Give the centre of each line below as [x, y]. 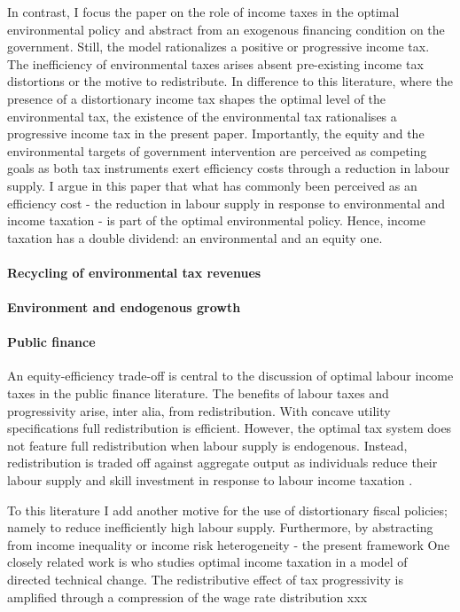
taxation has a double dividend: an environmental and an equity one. [195, 237]
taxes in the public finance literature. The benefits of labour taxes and [198, 393]
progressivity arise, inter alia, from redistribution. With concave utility [199, 410]
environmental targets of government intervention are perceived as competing [217, 150]
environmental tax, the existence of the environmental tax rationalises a [202, 116]
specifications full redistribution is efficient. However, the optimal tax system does [230, 428]
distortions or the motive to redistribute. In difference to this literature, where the [230, 81]
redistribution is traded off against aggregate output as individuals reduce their [222, 463]
